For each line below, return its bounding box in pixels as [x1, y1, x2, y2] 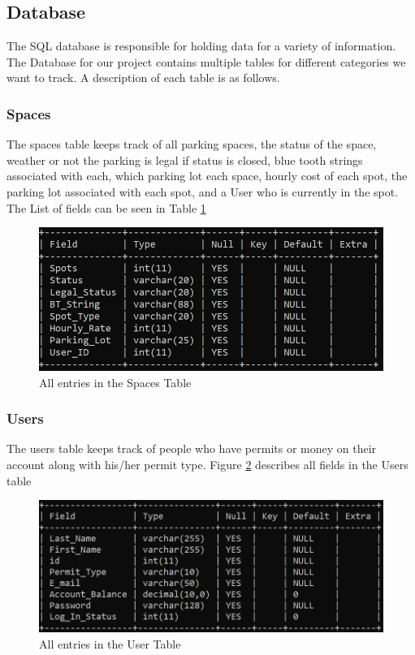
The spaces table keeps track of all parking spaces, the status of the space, [6, 136, 377, 153]
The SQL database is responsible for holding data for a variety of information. [6, 37, 396, 54]
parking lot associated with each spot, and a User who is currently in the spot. [6, 183, 399, 200]
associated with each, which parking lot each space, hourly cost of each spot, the [6, 167, 408, 184]
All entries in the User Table [39, 635, 181, 652]
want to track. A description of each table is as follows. [6, 69, 280, 86]
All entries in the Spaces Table [39, 373, 192, 390]
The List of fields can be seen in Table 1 [6, 199, 206, 216]
